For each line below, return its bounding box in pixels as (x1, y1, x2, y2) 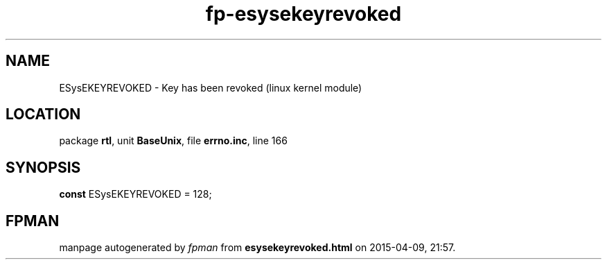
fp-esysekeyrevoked (205, 2, 402, 26)
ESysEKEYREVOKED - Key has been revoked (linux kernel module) (59, 81, 362, 94)
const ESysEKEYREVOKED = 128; (59, 188, 212, 200)
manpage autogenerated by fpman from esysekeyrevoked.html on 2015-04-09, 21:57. (59, 241, 456, 254)
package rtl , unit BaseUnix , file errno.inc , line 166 (59, 135, 288, 147)
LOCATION (6, 105, 81, 123)
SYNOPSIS (6, 158, 81, 176)
